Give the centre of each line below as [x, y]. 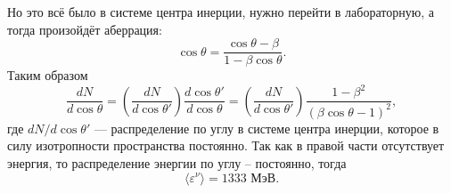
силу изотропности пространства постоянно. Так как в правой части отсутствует [226, 145]
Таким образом [48, 75]
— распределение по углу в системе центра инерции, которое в [266, 128]
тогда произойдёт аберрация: [85, 29]
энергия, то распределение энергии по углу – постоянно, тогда [177, 162]
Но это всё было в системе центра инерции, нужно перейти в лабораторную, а [221, 12]
